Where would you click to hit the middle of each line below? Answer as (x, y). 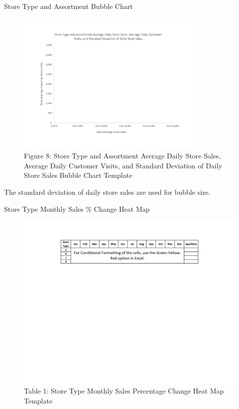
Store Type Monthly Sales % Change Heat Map (77, 208)
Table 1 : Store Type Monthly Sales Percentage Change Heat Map (124, 391)
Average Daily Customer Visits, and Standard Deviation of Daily (123, 165)
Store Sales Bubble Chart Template (78, 175)
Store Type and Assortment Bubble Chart (68, 6)
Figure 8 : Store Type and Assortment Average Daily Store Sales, (122, 156)
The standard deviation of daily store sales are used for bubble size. (107, 192)
